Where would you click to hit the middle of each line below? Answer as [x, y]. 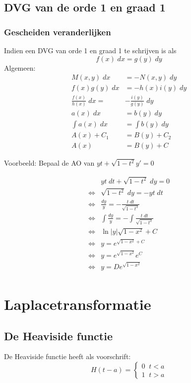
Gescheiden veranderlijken [58, 32]
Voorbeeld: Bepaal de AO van [49, 163]
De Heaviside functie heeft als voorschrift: [67, 356]
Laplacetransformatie [78, 304]
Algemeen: [20, 67]
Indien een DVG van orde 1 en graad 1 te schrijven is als [90, 50]
